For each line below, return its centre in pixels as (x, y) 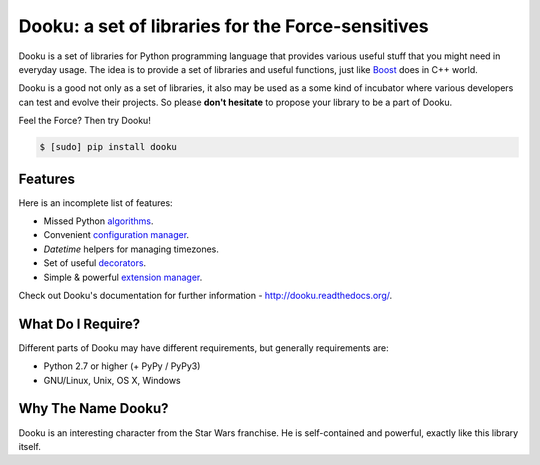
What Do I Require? (79, 323)
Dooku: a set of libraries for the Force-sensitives (223, 26)
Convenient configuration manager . (116, 235)
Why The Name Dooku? (93, 408)
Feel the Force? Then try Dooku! (85, 121)
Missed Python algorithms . (98, 221)
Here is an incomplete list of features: (96, 202)
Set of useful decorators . (95, 263)
